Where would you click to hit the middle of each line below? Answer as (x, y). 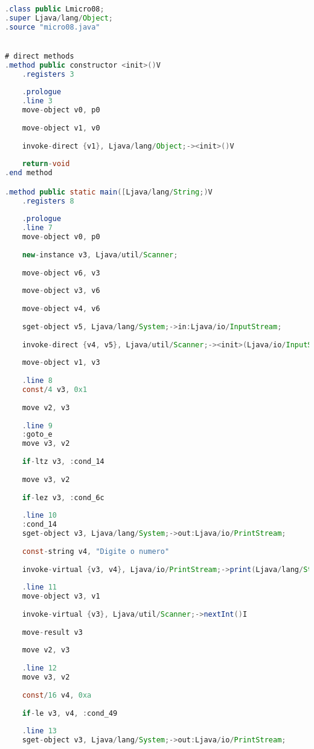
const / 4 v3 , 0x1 (55, 390)
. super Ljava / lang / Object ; (59, 18)
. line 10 (39, 516)
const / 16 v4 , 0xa (57, 695)
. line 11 (39, 587)
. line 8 (37, 381)
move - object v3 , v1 (61, 596)
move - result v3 (52, 632)
